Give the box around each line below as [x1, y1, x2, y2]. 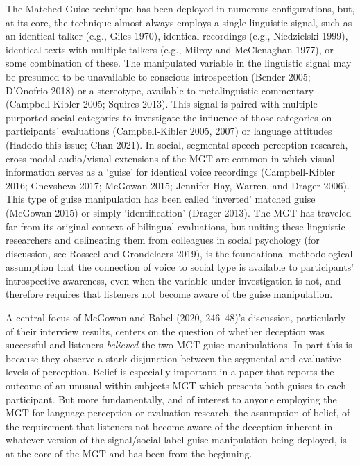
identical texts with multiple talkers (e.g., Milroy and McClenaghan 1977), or [6, 42, 334, 56]
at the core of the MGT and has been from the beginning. [6, 446, 252, 460]
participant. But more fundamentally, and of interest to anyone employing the [6, 391, 337, 406]
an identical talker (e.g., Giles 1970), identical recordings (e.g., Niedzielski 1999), [6, 28, 348, 43]
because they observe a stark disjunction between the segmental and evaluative [6, 350, 341, 365]
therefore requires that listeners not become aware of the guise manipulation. [6, 287, 333, 301]
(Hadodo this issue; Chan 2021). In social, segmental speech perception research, [6, 137, 348, 151]
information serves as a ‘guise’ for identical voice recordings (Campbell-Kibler [6, 164, 336, 179]
